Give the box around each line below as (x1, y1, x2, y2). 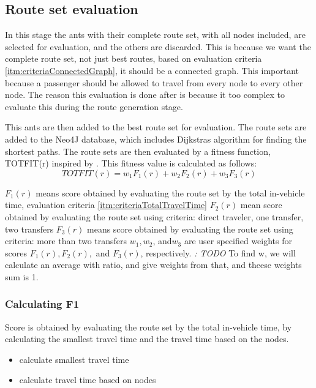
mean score (240, 198, 282, 211)
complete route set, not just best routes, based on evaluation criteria (5, 52, 262, 65)
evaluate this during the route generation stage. (5, 100, 183, 113)
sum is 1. (5, 270, 39, 283)
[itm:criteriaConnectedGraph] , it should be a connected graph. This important (5, 64, 299, 76)
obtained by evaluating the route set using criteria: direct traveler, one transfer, (5, 210, 304, 223)
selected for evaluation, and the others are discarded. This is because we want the (5, 40, 311, 53)
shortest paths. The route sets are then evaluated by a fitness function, (5, 144, 271, 157)
